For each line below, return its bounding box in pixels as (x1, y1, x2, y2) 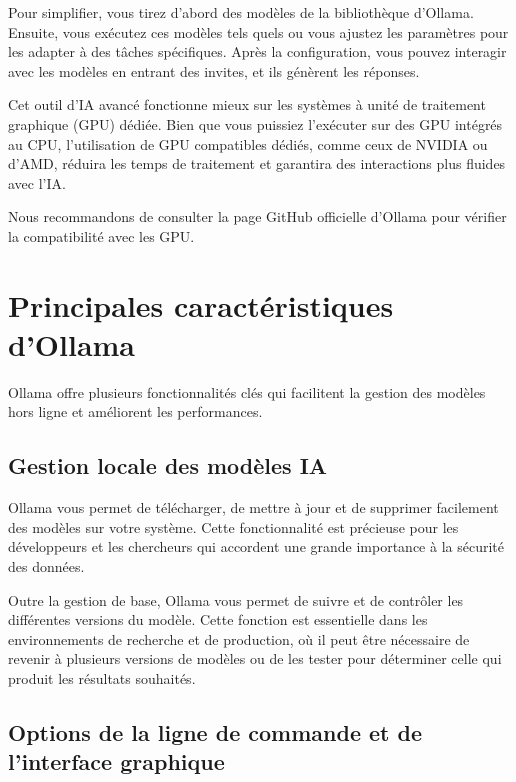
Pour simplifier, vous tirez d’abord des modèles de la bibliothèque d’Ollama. (8, 2, 474, 22)
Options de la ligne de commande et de (8, 716, 422, 747)
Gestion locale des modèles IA (8, 450, 328, 481)
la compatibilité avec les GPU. (8, 225, 195, 246)
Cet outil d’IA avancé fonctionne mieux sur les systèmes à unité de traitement (8, 94, 486, 115)
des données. (8, 556, 85, 577)
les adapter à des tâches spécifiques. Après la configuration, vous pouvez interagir (8, 41, 507, 62)
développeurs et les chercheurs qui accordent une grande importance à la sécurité (8, 536, 504, 557)
